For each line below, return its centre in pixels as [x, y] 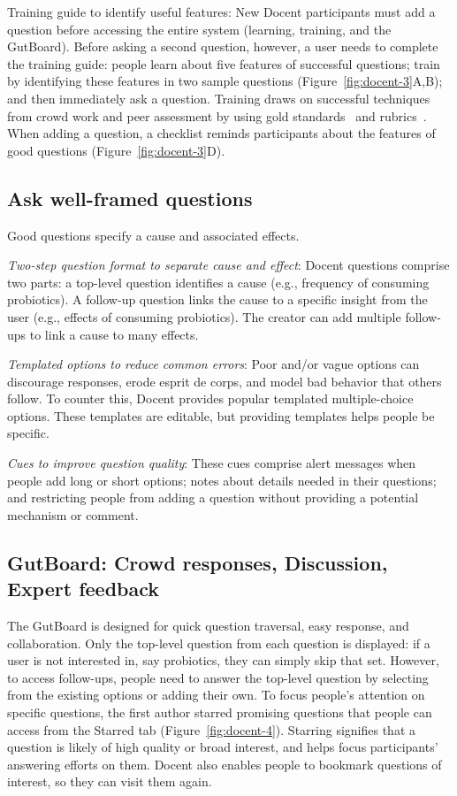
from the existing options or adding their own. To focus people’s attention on [216, 695]
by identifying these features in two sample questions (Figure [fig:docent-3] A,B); [225, 81]
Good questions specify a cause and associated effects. [153, 235]
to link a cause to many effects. [114, 334]
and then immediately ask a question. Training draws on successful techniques [219, 98]
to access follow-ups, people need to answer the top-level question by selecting [218, 677]
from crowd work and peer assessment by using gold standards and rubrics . [217, 115]
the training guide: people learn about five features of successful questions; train [224, 63]
